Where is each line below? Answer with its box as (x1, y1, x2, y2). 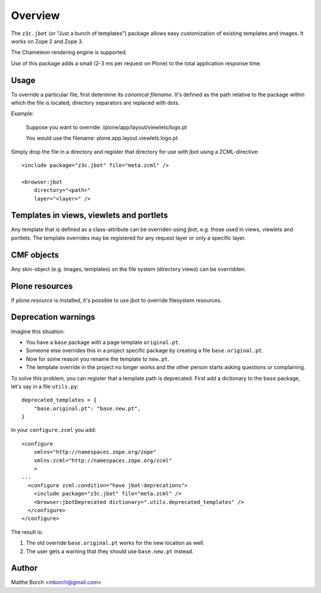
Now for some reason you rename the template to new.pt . (26, 355, 169, 362)
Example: (11, 110, 34, 117)
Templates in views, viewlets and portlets (11, 210, 168, 220)
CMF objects (11, 250, 59, 260)
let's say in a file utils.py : (11, 383, 79, 390)
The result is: (11, 528, 43, 535)
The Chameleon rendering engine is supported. (11, 49, 127, 56)
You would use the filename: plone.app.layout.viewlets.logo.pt (26, 134, 178, 142)
